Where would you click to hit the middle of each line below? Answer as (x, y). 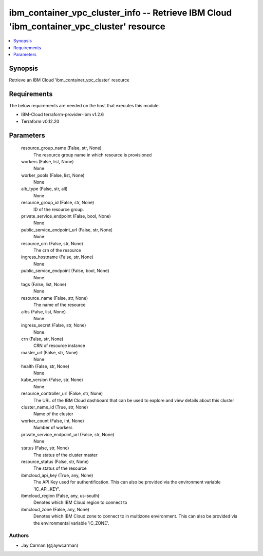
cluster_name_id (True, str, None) (55, 407)
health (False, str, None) (45, 366)
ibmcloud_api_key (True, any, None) (57, 475)
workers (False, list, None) (47, 161)
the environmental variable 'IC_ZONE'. (71, 523)
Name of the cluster (53, 414)
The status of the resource (60, 468)
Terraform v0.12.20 (40, 121)
